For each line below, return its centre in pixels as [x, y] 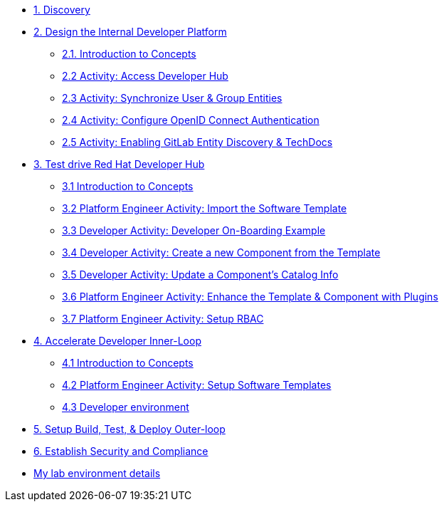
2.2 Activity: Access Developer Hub [145, 76]
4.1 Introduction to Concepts [128, 363]
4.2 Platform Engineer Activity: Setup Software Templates [197, 385]
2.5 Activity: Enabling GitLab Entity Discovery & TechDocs [197, 142]
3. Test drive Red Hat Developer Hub [119, 164]
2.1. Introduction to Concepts [129, 54]
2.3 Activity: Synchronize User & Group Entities [172, 98]
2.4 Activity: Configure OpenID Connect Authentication [191, 120]
